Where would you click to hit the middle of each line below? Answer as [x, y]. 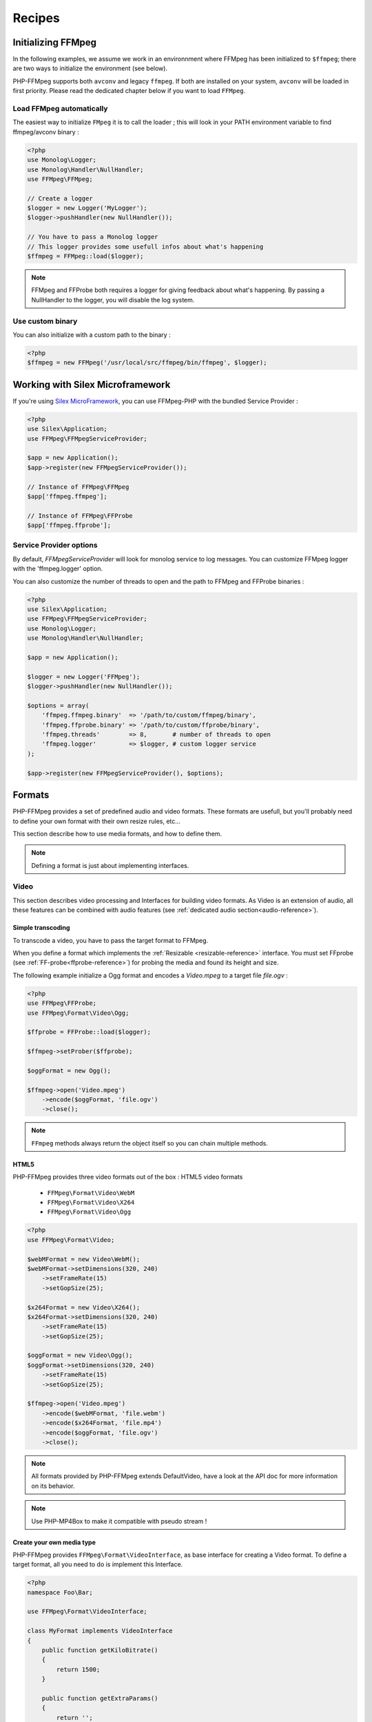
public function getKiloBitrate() [100, 1650]
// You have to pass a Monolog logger [93, 237]
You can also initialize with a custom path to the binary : [92, 335]
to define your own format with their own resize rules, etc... [96, 821]
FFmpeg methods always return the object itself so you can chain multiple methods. [150, 1143]
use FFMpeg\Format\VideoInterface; [87, 1611]
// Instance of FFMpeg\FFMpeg [78, 487]
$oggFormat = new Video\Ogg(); [80, 1356]
